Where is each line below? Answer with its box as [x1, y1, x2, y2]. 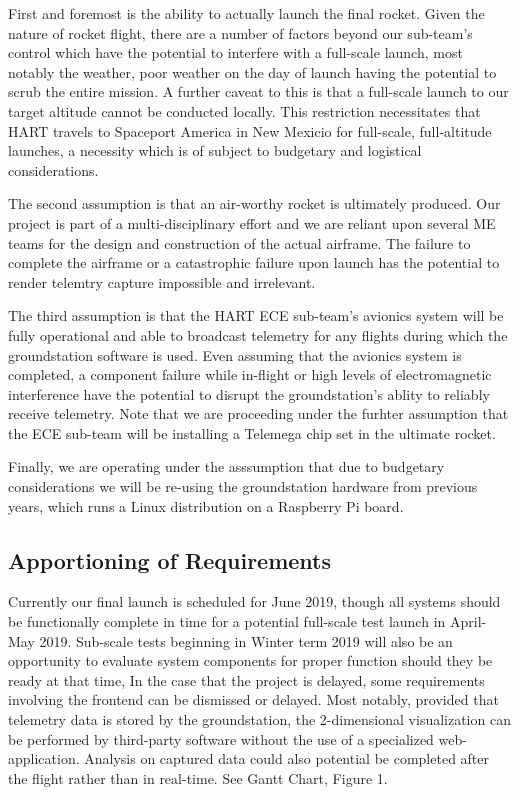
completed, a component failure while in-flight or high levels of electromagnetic [8, 364, 492, 385]
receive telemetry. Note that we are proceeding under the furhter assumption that [8, 403, 509, 424]
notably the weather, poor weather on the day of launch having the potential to [8, 61, 497, 82]
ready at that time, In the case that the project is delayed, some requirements [8, 669, 485, 690]
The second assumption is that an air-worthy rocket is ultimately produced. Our [8, 193, 501, 214]
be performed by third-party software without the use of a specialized [8, 728, 434, 749]
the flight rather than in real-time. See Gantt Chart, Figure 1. [8, 767, 388, 788]
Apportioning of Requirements [8, 544, 332, 575]
